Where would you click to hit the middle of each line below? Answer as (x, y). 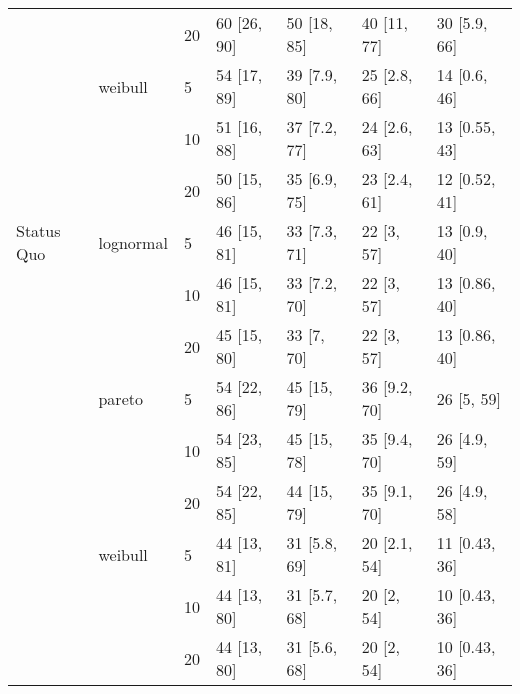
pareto (120, 398)
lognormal (133, 242)
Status (38, 230)
